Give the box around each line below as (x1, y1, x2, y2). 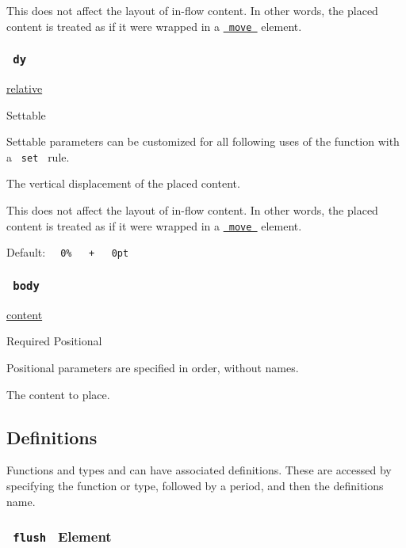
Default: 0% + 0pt (6, 244, 129, 261)
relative (6, 80, 43, 97)
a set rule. (6, 148, 70, 165)
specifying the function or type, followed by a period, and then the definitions (6, 477, 384, 493)
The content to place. (6, 386, 110, 402)
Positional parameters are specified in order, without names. (6, 359, 299, 375)
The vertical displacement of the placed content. (6, 175, 240, 192)
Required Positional (6, 333, 102, 349)
